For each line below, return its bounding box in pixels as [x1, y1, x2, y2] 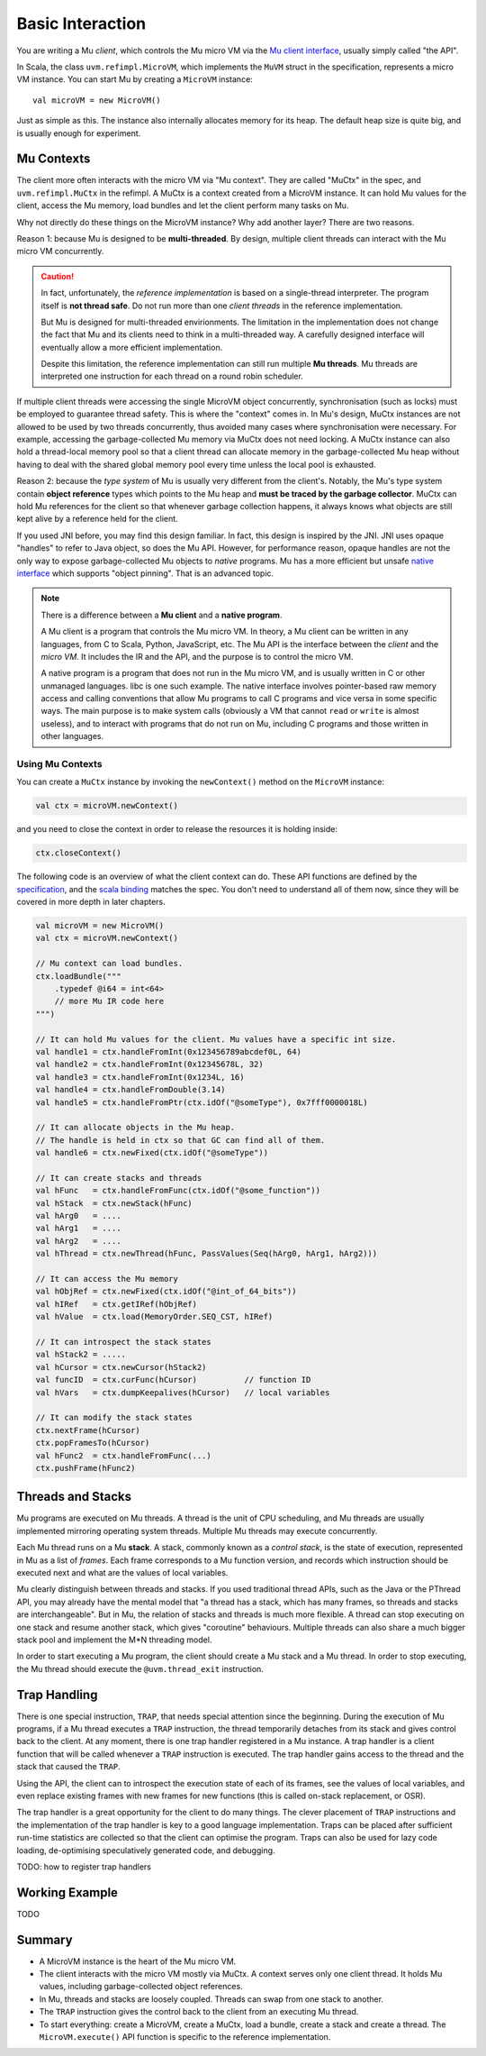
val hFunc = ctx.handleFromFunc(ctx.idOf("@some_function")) [35, 1185, 321, 1196]
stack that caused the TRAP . [16, 1761, 121, 1772]
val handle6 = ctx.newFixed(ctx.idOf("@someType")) [35, 1147, 269, 1158]
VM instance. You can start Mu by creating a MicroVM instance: [16, 74, 254, 85]
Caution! [40, 270, 75, 281]
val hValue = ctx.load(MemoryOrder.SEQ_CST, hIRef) [35, 1311, 274, 1322]
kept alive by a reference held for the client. [16, 514, 179, 525]
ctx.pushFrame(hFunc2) [35, 1463, 136, 1473]
